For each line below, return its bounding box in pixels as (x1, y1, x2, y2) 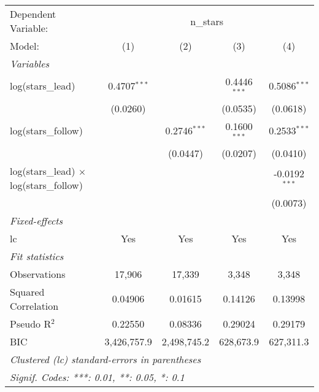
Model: (10, 39, 40, 53)
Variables (10, 56, 50, 71)
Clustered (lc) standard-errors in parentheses (10, 352, 201, 366)
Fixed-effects (10, 213, 63, 228)
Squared (10, 284, 45, 299)
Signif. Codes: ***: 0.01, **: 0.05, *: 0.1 (10, 369, 185, 384)
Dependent (10, 7, 56, 21)
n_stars (190, 13, 224, 28)
